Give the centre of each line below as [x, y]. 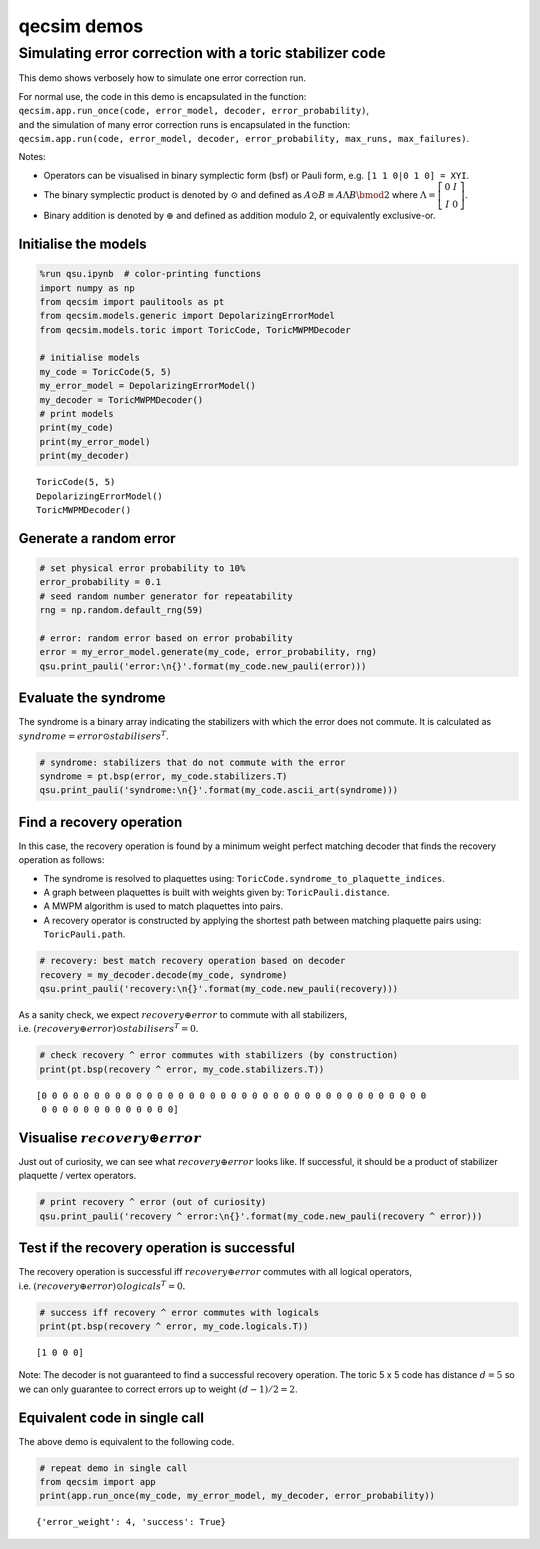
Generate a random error [97, 538]
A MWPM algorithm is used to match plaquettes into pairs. [163, 906]
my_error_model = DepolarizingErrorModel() [148, 386]
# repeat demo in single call [113, 1468]
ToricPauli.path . [84, 934]
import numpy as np [87, 288]
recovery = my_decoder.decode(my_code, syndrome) [163, 974]
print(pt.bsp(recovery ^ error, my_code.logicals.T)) [174, 1326]
